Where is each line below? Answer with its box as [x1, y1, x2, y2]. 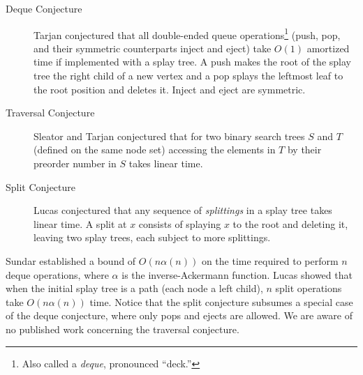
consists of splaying [138, 216, 221, 231]
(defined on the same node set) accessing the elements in [34, 142, 276, 157]
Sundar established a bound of [6, 253, 136, 268]
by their [287, 142, 322, 157]
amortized [306, 40, 350, 55]
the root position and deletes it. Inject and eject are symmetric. [34, 82, 306, 96]
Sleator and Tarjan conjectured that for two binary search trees [34, 128, 305, 143]
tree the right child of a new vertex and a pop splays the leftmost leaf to [34, 68, 343, 83]
